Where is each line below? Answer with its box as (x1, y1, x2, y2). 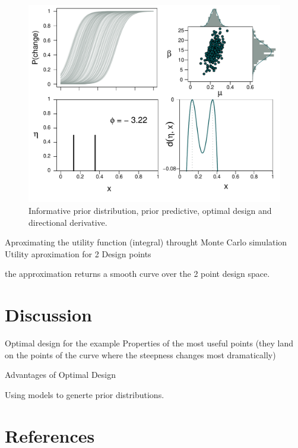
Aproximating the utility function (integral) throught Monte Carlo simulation (5, 236, 287, 248)
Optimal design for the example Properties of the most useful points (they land (5, 337, 294, 349)
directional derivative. (28, 216, 107, 228)
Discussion (5, 302, 92, 327)
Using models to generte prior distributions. (5, 388, 164, 400)
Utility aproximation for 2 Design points (5, 247, 151, 260)
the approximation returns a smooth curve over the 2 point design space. (5, 267, 270, 280)
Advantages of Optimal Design (5, 368, 116, 381)
